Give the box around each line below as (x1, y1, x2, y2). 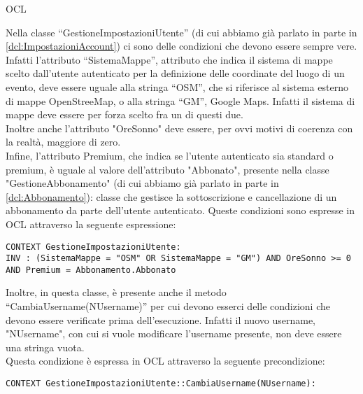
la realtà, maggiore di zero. (6, 134, 121, 149)
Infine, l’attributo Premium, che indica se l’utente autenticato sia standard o (6, 148, 334, 162)
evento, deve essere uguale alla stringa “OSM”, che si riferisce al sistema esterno (6, 79, 348, 94)
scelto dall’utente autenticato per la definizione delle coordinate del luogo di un (6, 66, 345, 80)
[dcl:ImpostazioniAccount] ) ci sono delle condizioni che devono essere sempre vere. (6, 38, 357, 53)
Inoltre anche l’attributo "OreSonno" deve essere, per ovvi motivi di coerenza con (6, 120, 353, 135)
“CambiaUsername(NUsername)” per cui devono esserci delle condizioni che (6, 299, 330, 314)
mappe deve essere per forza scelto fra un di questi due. (6, 107, 243, 122)
